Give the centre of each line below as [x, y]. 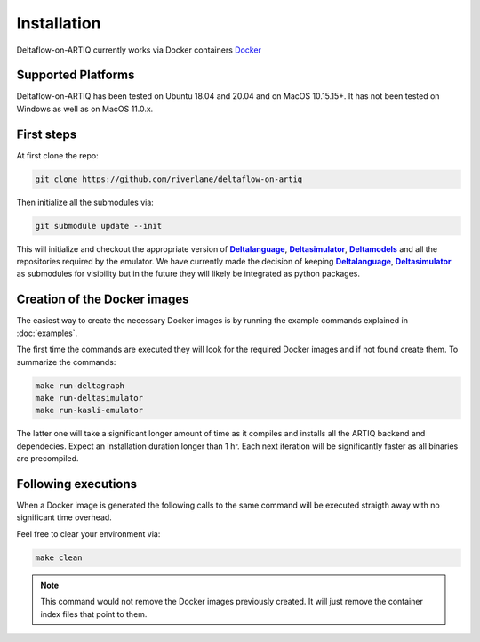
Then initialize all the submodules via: [85, 202]
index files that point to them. [94, 614]
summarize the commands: [66, 362]
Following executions [77, 484]
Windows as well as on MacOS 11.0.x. [85, 109]
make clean [59, 557]
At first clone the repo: [57, 155]
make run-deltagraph [80, 386]
